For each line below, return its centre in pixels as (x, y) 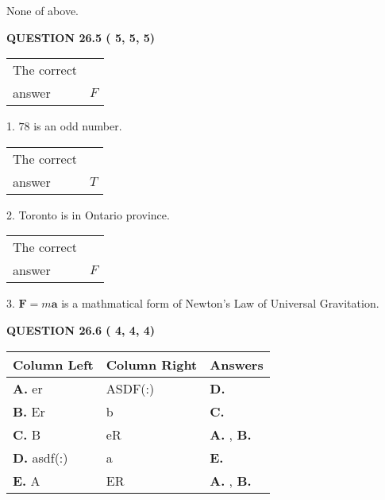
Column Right (152, 364)
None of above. (42, 10)
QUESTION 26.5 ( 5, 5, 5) (81, 37)
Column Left (53, 364)
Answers (237, 364)
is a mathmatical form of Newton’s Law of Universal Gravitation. (220, 303)
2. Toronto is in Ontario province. (88, 214)
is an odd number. (78, 126)
